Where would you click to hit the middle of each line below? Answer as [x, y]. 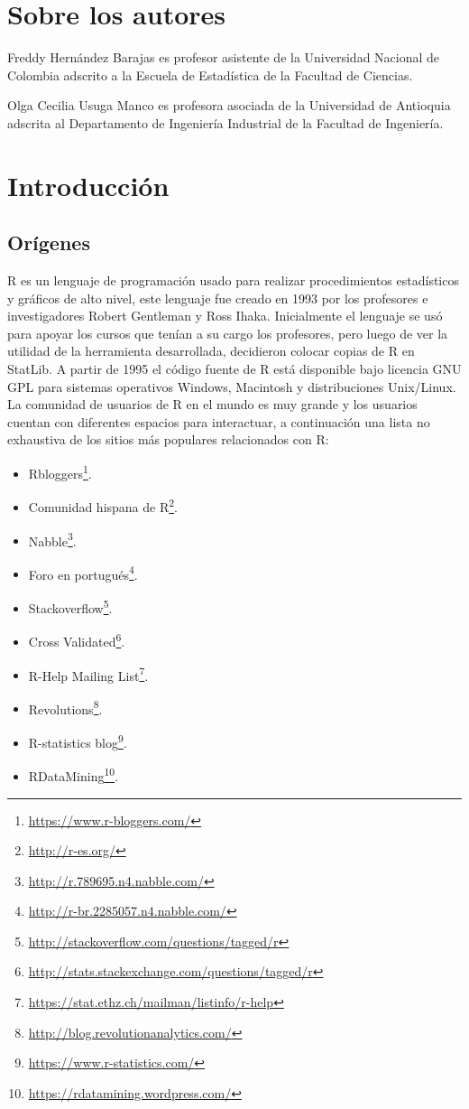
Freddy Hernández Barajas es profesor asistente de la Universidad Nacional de [224, 57]
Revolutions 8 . [65, 707]
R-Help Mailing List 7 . [88, 674]
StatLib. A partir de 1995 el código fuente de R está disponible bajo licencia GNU [234, 369]
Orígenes [49, 242]
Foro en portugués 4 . [83, 573]
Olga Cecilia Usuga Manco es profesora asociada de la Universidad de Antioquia [229, 105]
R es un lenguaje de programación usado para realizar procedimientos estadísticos [233, 280]
